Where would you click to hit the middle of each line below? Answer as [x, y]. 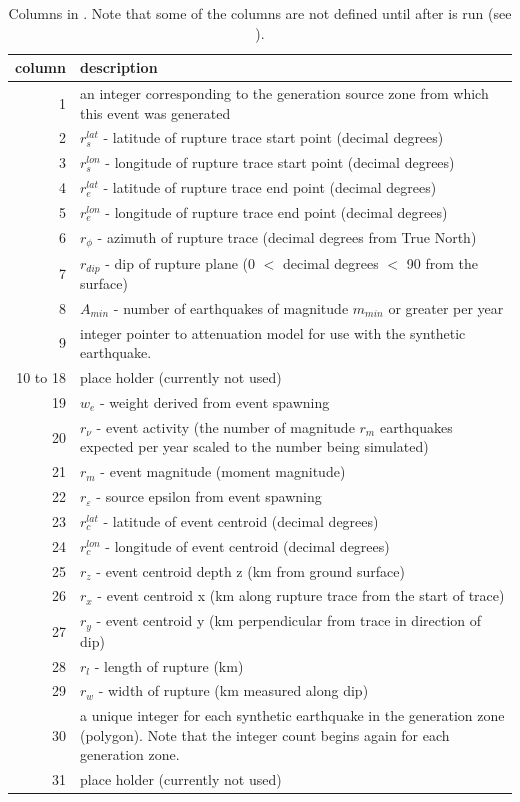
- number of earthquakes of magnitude [231, 307]
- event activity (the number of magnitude [225, 426]
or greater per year [446, 307]
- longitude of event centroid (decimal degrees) [247, 545]
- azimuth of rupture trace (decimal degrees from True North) [287, 236]
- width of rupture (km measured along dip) [233, 690]
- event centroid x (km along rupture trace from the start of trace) [301, 595]
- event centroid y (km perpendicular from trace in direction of [289, 620]
